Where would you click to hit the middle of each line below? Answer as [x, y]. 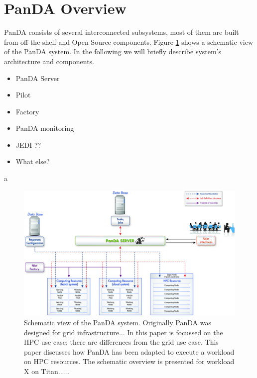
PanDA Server [38, 78]
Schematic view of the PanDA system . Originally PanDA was [118, 322]
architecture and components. [49, 61]
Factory [27, 111]
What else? [33, 161]
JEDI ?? [28, 144]
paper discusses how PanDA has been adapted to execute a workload [129, 351]
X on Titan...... [47, 371]
